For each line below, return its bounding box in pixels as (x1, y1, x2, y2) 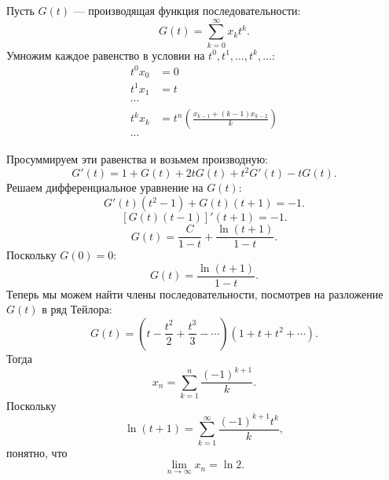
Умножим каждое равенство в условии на (6, 46, 205, 63)
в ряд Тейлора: (42, 301, 112, 317)
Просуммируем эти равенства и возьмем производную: (6, 151, 269, 167)
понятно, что (6, 444, 68, 460)
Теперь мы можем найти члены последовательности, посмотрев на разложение (6, 285, 383, 302)
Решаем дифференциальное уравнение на (6, 179, 204, 196)
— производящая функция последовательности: (73, 2, 301, 18)
